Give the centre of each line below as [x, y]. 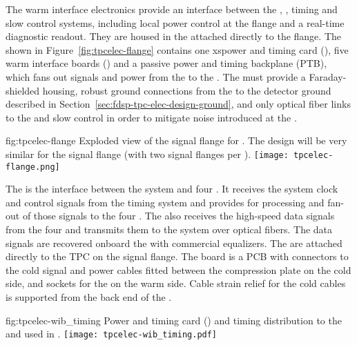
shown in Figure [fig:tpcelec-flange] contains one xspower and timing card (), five [177, 49]
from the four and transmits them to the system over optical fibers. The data [169, 229]
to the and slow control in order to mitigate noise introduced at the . [151, 117]
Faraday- [328, 76]
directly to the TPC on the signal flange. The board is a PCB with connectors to [177, 256]
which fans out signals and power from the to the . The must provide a [156, 76]
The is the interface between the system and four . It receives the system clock [172, 189]
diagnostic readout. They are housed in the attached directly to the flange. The [173, 36]
